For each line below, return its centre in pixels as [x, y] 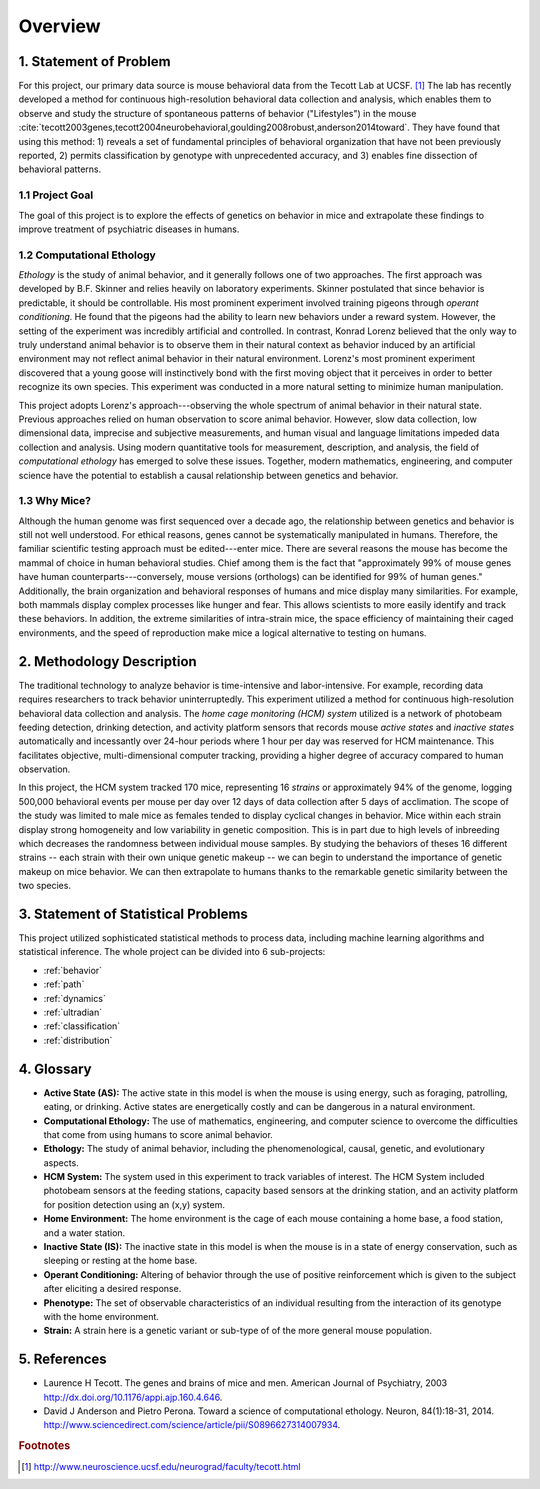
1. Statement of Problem [94, 61]
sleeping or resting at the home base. [120, 1261]
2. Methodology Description [107, 661]
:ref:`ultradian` [73, 1012]
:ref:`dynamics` [75, 998]
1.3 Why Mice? [55, 501]
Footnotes [44, 1446]
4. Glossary [55, 1068]
